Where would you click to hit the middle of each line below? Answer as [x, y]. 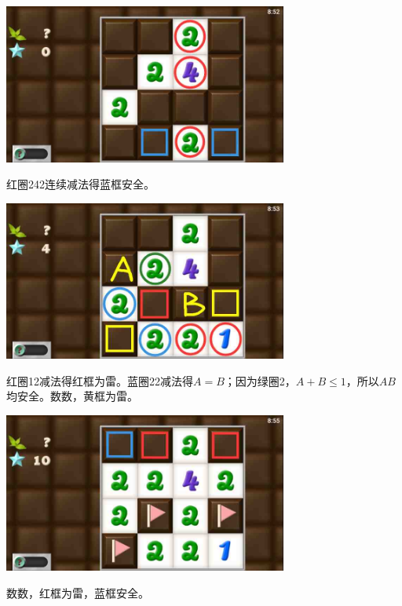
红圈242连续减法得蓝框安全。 [80, 184]
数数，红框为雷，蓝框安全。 [78, 592]
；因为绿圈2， [260, 380]
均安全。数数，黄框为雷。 [72, 396]
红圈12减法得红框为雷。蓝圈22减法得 [100, 380]
